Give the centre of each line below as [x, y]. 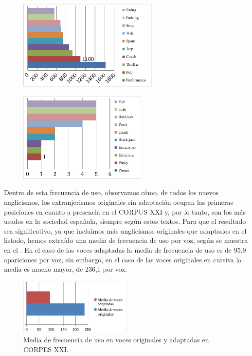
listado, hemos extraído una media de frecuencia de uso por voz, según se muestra [126, 240]
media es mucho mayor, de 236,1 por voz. [65, 269]
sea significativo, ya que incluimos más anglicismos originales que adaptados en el [125, 230]
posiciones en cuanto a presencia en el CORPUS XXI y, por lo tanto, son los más [125, 211]
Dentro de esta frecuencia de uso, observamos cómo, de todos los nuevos [111, 192]
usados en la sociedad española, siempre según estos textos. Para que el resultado [125, 221]
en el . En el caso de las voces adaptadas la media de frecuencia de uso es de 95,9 [125, 249]
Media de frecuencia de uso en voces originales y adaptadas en [116, 340]
